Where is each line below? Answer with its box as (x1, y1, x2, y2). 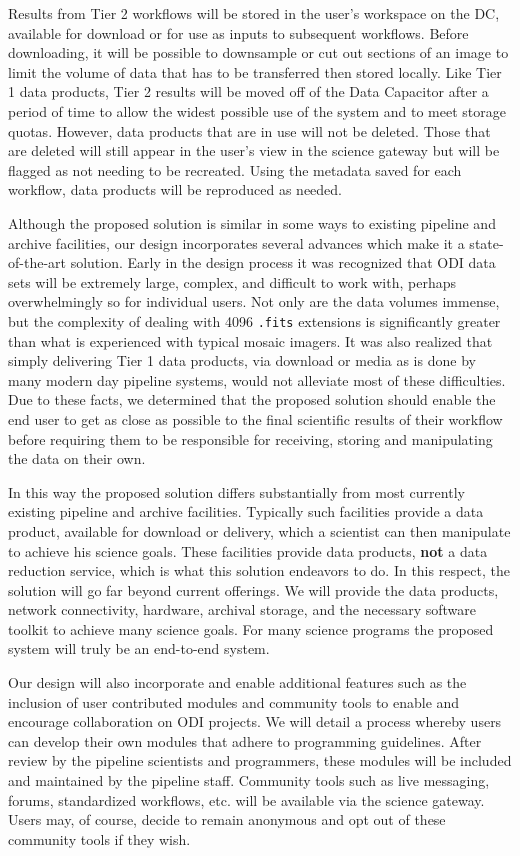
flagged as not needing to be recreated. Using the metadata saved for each (8, 159, 462, 180)
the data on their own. (8, 448, 146, 469)
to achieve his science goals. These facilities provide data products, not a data (8, 540, 488, 561)
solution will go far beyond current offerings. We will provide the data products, (8, 579, 499, 600)
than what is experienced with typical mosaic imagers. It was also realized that (8, 330, 493, 351)
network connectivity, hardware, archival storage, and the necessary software (8, 599, 477, 620)
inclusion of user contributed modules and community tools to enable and (8, 691, 460, 712)
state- (469, 232, 504, 253)
